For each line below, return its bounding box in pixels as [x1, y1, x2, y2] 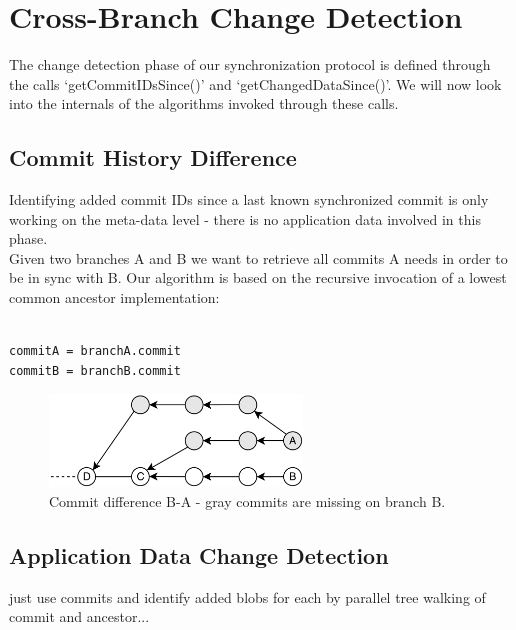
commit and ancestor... [9, 606, 150, 627]
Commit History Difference [9, 142, 297, 173]
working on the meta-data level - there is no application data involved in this [9, 208, 481, 229]
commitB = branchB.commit [9, 363, 181, 378]
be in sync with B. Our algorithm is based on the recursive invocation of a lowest [9, 267, 507, 288]
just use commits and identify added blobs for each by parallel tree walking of [9, 586, 486, 607]
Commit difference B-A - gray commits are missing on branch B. [49, 490, 446, 511]
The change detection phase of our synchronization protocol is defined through [9, 54, 491, 75]
